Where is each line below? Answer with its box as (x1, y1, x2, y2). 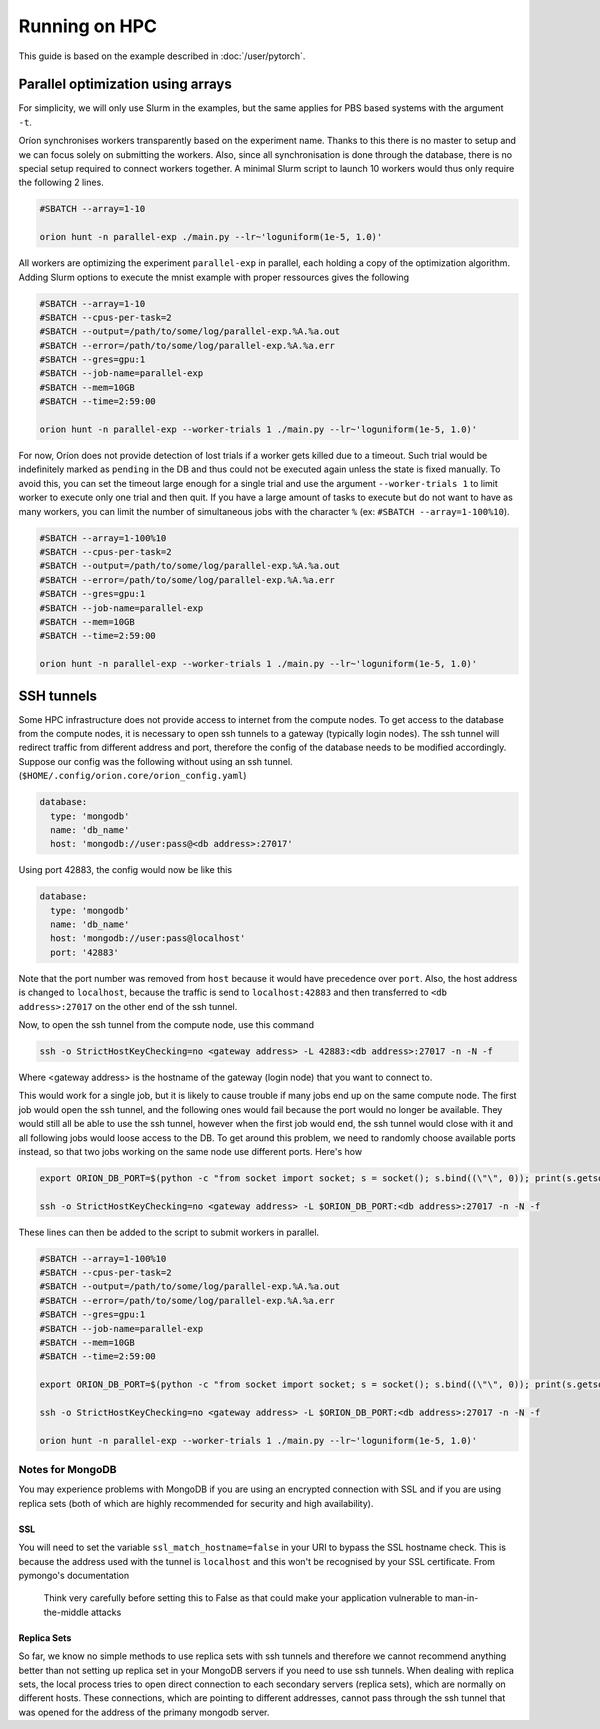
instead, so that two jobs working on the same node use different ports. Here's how (18, 1145, 363, 1157)
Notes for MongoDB (18, 1463, 117, 1477)
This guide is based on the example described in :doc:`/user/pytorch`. (18, 50, 306, 62)
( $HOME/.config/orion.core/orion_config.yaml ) (18, 770, 247, 782)
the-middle (43, 1606, 89, 1618)
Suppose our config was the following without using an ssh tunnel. (18, 755, 294, 767)
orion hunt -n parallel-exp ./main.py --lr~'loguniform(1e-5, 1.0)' (39, 231, 383, 243)
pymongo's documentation (18, 1570, 130, 1582)
